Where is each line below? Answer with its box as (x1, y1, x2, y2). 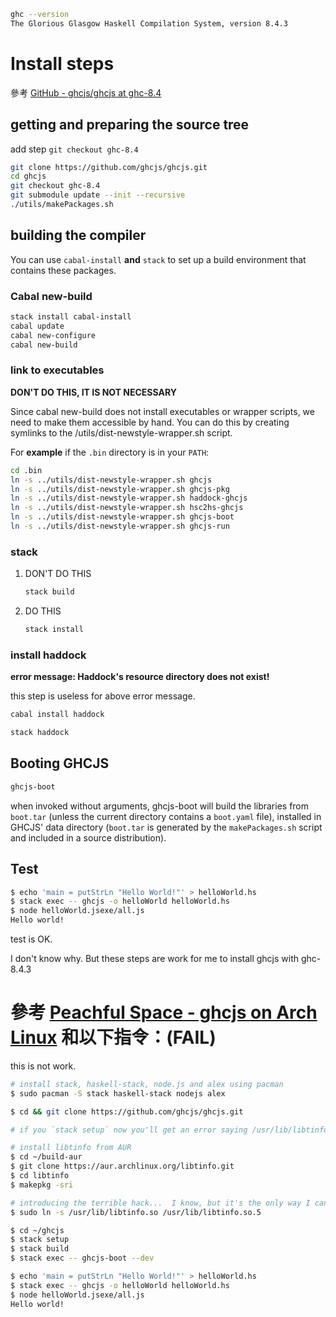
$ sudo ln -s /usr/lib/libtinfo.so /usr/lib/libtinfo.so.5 (10, 1207, 262, 1217)
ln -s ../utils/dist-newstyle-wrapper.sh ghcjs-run (10, 521, 230, 532)
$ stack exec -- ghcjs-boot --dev (10, 1253, 155, 1264)
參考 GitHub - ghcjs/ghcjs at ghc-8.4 (10, 86, 162, 99)
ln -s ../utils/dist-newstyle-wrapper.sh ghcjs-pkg (10, 484, 230, 494)
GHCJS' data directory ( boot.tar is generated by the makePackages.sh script (10, 821, 323, 833)
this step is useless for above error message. (10, 690, 196, 702)
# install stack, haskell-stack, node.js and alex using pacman (10, 1079, 284, 1089)
